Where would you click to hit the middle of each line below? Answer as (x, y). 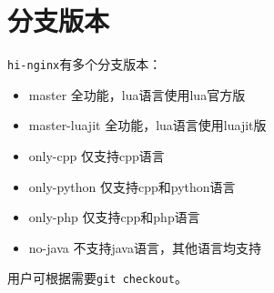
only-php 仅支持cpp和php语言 (114, 217)
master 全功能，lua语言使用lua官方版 (137, 94)
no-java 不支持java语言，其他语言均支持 (145, 247)
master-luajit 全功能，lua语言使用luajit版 (147, 125)
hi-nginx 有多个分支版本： (85, 64)
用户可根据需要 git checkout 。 (97, 278)
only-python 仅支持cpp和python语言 (132, 186)
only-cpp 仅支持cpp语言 (96, 155)
